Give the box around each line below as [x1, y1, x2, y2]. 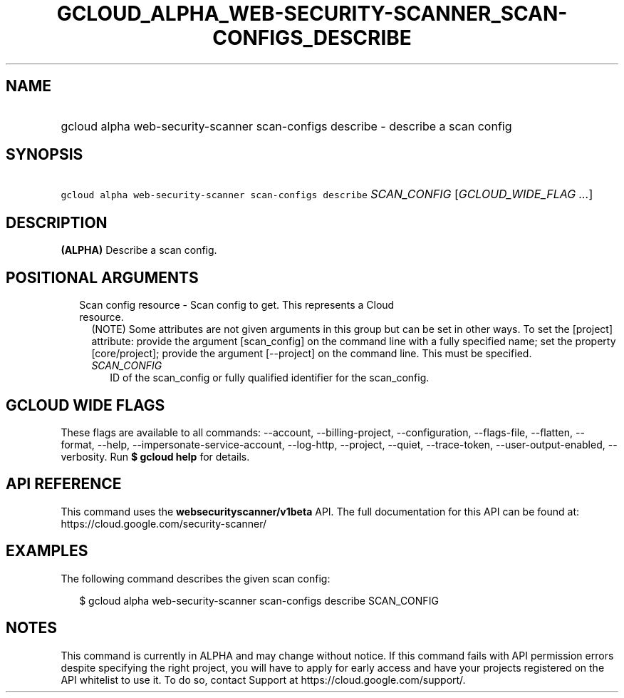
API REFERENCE [6, 475, 122, 493]
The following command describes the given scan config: [61, 572, 331, 585]
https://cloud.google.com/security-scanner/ [61, 517, 266, 530]
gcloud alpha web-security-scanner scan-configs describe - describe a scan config [61, 118, 512, 133]
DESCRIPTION [6, 213, 108, 232]
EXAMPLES [6, 542, 88, 560]
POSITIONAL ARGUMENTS [6, 268, 199, 287]
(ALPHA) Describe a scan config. [61, 244, 217, 257]
